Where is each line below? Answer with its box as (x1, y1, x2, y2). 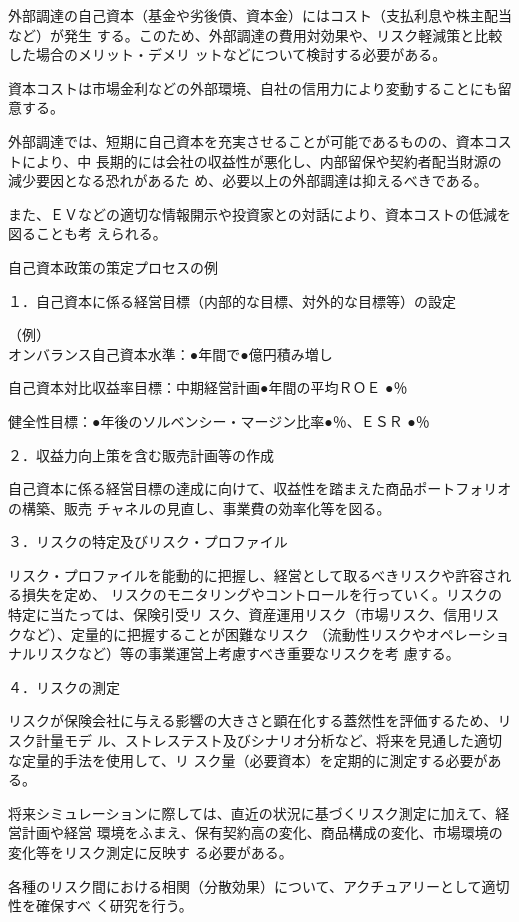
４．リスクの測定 (8, 676, 120, 697)
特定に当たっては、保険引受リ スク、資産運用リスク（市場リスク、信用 (8, 604, 472, 625)
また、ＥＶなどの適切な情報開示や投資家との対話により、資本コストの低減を (8, 203, 512, 224)
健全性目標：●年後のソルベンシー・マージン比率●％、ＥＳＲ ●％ (8, 410, 430, 431)
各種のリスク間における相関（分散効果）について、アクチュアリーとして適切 (8, 875, 510, 896)
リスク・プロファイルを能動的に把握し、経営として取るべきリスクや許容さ (8, 564, 498, 585)
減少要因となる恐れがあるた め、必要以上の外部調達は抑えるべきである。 (8, 170, 488, 191)
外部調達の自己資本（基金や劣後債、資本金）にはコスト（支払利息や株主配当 (8, 5, 512, 25)
